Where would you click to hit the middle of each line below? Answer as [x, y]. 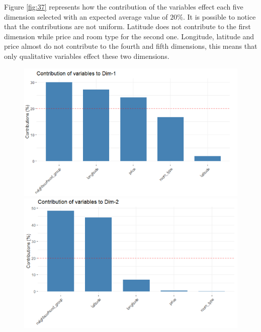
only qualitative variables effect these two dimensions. [87, 56]
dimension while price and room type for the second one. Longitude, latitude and [129, 36]
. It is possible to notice [220, 16]
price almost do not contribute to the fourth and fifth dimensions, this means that [131, 46]
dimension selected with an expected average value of [86, 16]
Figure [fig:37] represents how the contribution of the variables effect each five [124, 7]
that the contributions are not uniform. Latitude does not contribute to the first [127, 26]
